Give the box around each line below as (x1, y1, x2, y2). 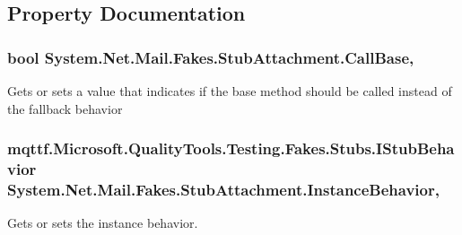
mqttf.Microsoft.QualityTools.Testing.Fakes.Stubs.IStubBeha (7, 137, 455, 160)
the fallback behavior (7, 99, 123, 117)
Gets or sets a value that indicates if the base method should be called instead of (7, 82, 452, 100)
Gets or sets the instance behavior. (7, 213, 198, 232)
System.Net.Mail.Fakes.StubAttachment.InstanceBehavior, (7, 178, 440, 200)
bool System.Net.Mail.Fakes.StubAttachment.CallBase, (7, 46, 414, 68)
